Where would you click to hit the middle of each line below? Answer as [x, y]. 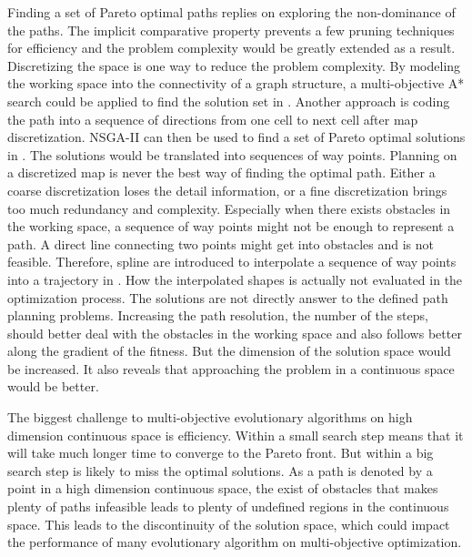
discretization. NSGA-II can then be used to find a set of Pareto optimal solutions [236, 137]
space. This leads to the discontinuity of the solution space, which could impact [229, 524]
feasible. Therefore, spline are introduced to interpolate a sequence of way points [232, 262]
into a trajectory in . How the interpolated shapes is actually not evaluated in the [235, 279]
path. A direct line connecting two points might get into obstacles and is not [221, 243]
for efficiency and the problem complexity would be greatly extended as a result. [231, 48]
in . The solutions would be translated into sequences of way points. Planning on [232, 154]
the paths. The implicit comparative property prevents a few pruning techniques [231, 30]
